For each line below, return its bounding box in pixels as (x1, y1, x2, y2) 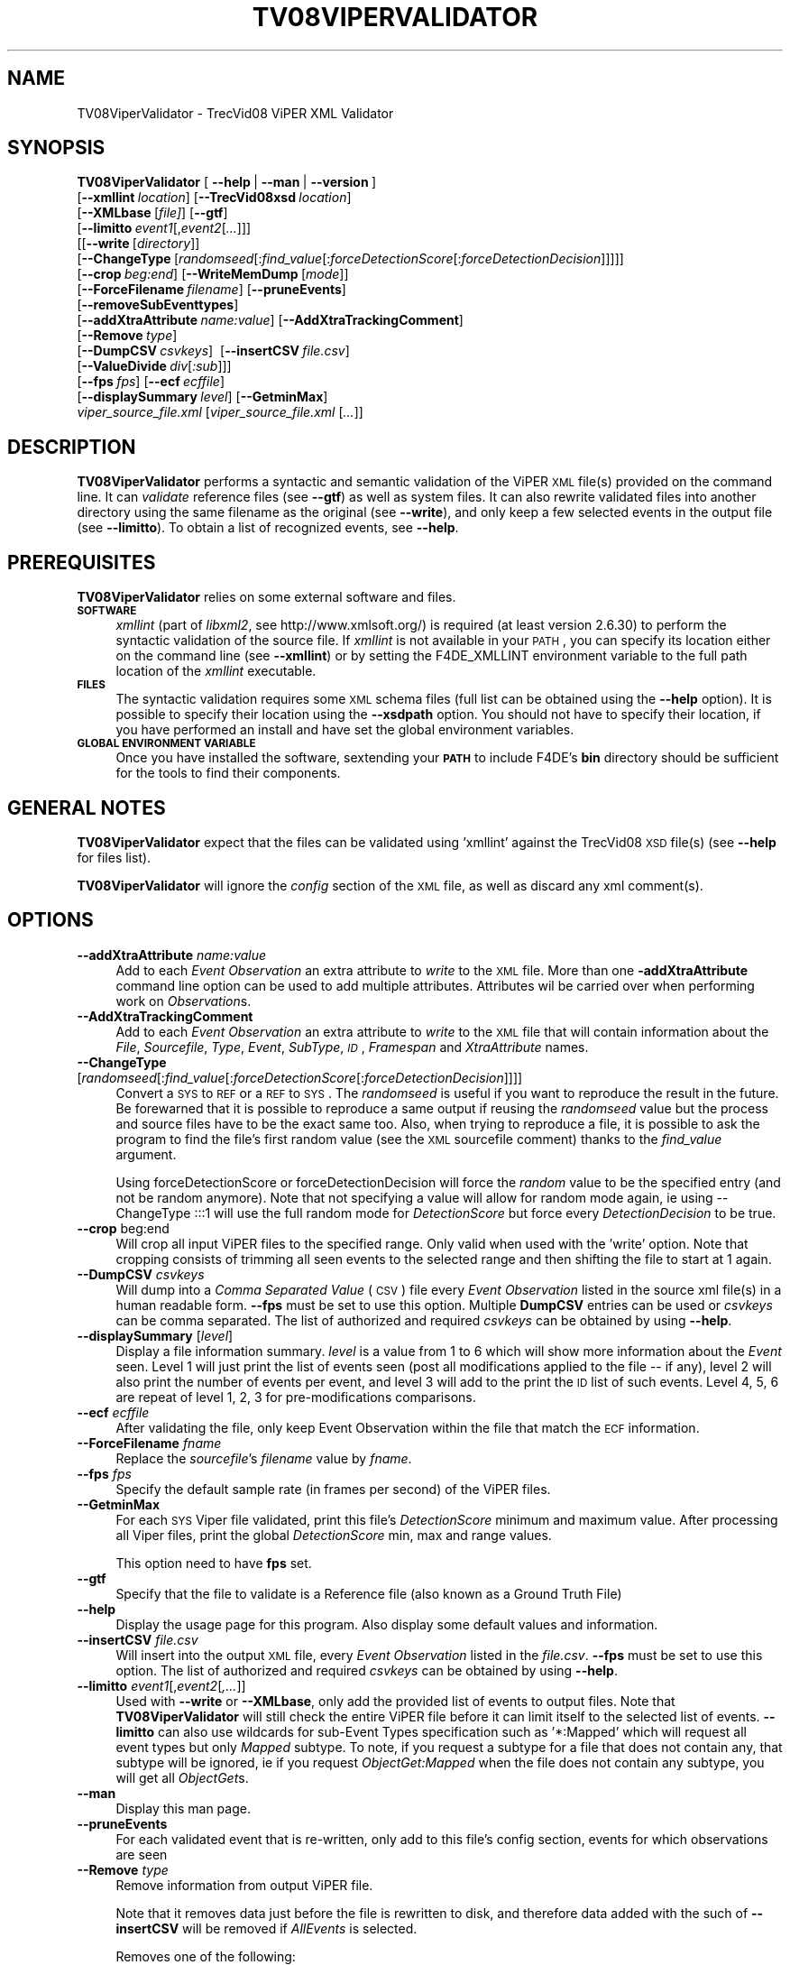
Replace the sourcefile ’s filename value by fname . (115, 1450, 412, 1466)
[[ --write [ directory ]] (77, 235, 200, 252)
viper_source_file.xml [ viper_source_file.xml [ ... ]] (77, 404, 363, 420)
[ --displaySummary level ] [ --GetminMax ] (77, 389, 328, 405)
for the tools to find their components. (115, 765, 341, 781)
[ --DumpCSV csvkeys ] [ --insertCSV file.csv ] (77, 343, 350, 359)
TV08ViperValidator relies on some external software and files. (77, 589, 456, 605)
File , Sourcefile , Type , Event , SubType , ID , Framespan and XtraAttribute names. (115, 1038, 589, 1055)
